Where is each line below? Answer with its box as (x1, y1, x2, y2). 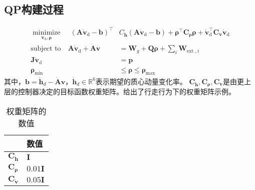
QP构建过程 (4, 2, 64, 17)
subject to (31, 45, 61, 53)
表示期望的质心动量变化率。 (95, 76, 187, 86)
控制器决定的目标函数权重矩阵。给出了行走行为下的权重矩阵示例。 (18, 86, 235, 96)
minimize (33, 29, 61, 36)
